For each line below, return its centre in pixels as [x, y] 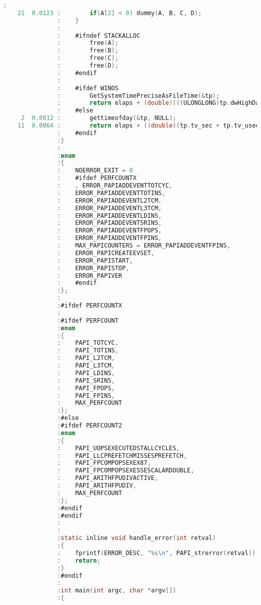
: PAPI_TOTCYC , [88, 343]
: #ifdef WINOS [88, 88]
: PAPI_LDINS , [86, 373]
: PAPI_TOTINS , [88, 351]
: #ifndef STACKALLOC [99, 36]
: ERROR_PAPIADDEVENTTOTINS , [111, 193]
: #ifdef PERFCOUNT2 [90, 426]
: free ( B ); [88, 51]
